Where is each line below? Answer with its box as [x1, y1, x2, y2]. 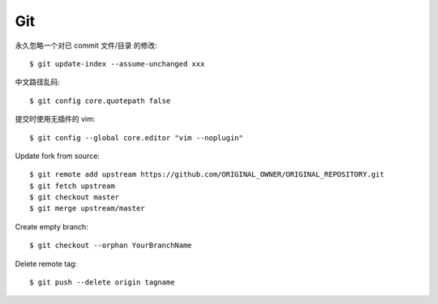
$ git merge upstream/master [29, 203, 145, 213]
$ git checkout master [29, 193, 120, 202]
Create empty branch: [15, 221, 88, 231]
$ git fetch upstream [29, 181, 115, 191]
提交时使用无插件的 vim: [15, 114, 96, 124]
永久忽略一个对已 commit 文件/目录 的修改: [15, 41, 157, 50]
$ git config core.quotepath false [29, 96, 171, 105]
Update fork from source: [15, 151, 101, 161]
